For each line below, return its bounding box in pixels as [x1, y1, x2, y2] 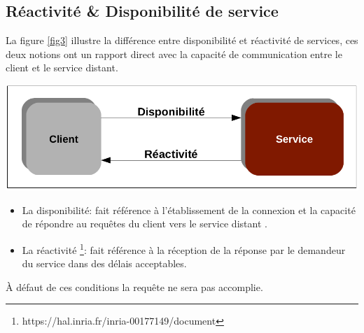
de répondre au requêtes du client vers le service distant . [22, 216, 267, 231]
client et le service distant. [6, 60, 118, 75]
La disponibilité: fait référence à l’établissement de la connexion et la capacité [22, 202, 356, 217]
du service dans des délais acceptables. [22, 256, 187, 271]
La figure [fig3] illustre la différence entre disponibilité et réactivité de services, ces [6, 33, 358, 48]
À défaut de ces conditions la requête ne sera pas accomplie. [6, 279, 263, 294]
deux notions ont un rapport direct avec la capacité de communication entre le [6, 46, 342, 61]
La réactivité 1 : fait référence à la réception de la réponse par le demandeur [22, 241, 346, 257]
